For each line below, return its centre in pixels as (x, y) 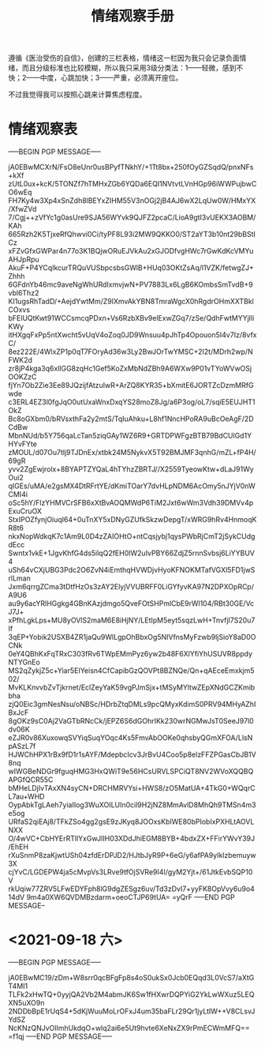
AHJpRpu (24, 259)
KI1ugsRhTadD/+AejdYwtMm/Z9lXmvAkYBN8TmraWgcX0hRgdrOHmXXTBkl (131, 302)
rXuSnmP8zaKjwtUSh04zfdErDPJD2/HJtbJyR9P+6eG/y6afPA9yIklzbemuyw (132, 855)
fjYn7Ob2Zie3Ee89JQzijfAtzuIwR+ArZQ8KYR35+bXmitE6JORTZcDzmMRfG (131, 385)
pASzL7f (22, 746)
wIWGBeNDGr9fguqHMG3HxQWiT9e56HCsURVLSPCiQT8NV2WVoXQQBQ (131, 772)
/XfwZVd (22, 209)
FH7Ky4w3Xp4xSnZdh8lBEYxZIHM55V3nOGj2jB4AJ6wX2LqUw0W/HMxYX (132, 201)
